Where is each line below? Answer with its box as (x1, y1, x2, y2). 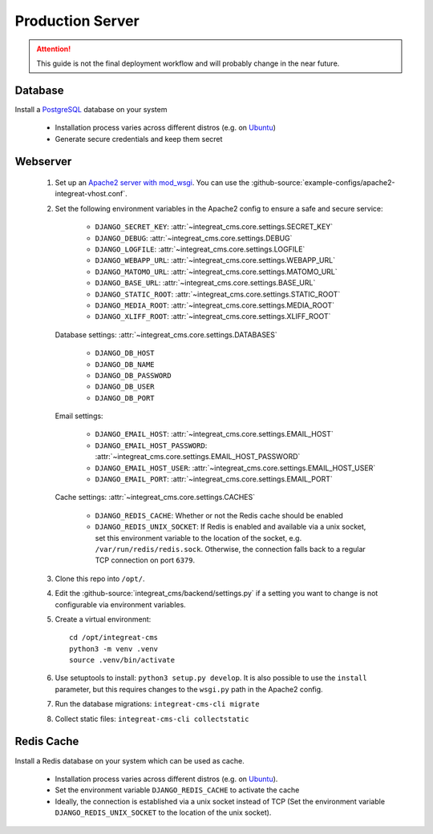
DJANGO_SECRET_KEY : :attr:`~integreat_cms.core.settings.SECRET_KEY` (95, 222, 334, 232)
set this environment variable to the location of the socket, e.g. (95, 533, 302, 542)
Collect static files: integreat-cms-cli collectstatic (55, 714, 249, 723)
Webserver (14, 155, 72, 168)
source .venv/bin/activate (69, 655, 176, 665)
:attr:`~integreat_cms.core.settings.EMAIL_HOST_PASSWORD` (95, 452, 301, 461)
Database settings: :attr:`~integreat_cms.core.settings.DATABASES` (55, 329, 278, 340)
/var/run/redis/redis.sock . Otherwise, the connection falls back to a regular (95, 544, 366, 554)
